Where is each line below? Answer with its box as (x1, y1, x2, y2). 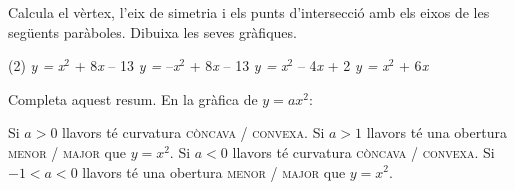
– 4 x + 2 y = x (297, 55, 389, 76)
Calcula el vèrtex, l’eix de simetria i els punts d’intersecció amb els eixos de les (8, 2, 490, 22)
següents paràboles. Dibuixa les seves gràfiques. (8, 21, 297, 42)
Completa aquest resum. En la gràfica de (8, 88, 258, 109)
